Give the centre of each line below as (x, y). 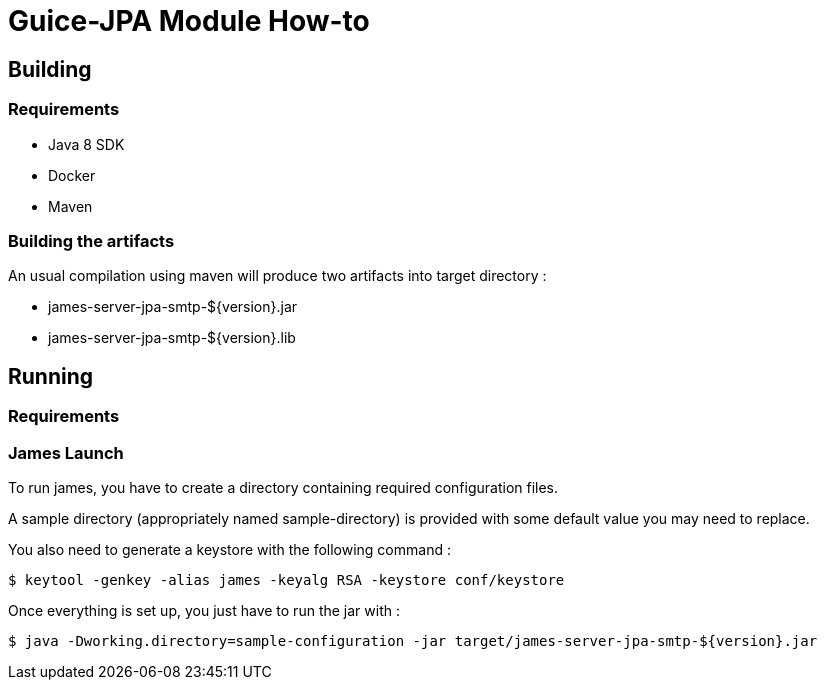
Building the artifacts (91, 240)
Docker (72, 175)
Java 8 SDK (86, 144)
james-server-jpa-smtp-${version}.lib (172, 338)
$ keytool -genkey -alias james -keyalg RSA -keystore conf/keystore (286, 579)
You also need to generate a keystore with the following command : (229, 549)
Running (51, 376)
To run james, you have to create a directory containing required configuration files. (283, 487)
